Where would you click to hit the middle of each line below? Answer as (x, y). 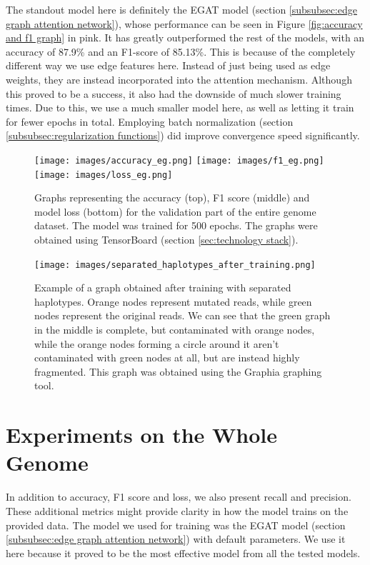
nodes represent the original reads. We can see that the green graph (182, 315)
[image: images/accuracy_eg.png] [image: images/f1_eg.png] (179, 160)
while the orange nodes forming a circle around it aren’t (157, 343)
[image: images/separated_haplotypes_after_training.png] (175, 265)
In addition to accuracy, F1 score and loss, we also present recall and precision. (179, 497)
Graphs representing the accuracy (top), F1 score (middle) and (172, 197)
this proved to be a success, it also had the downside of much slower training (174, 93)
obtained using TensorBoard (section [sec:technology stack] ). (166, 240)
